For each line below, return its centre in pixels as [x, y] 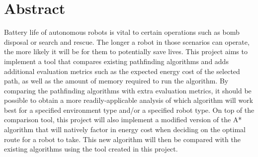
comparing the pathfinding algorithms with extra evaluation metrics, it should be [128, 90]
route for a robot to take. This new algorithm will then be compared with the [122, 139]
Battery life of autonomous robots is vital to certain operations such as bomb [122, 32]
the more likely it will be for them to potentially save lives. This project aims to [126, 51]
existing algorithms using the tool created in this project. [91, 149]
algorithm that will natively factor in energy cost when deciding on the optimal [125, 129]
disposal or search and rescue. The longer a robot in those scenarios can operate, [127, 41]
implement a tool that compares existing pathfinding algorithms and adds [116, 61]
